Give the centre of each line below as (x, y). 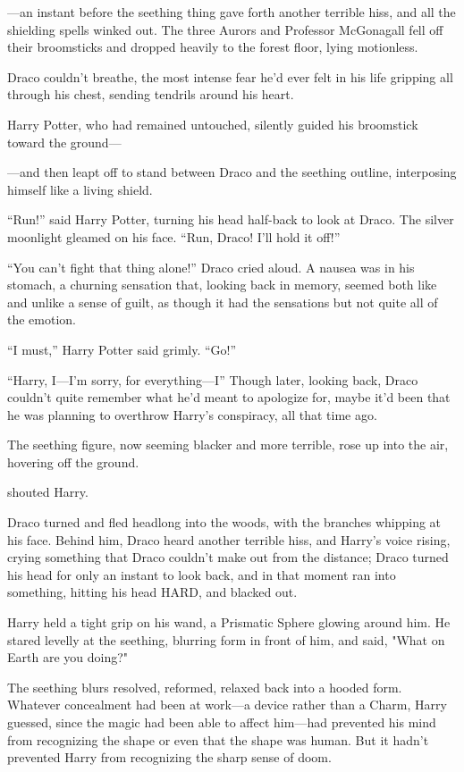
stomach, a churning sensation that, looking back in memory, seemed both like (222, 285)
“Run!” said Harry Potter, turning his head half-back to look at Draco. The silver (231, 219)
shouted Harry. (48, 492)
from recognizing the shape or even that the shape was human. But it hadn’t (218, 739)
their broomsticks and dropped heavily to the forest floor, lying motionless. (213, 47)
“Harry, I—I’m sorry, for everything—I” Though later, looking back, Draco (213, 379)
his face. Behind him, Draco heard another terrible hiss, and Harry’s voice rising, (229, 539)
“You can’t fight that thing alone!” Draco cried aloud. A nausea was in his (211, 267)
